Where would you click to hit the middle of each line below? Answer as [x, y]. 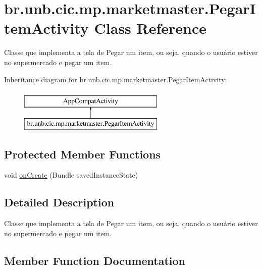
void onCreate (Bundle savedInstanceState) [71, 175]
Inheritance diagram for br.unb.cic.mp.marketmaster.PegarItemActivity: [116, 79]
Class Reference [150, 28]
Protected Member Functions [83, 154]
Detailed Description [59, 202]
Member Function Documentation [95, 260]
